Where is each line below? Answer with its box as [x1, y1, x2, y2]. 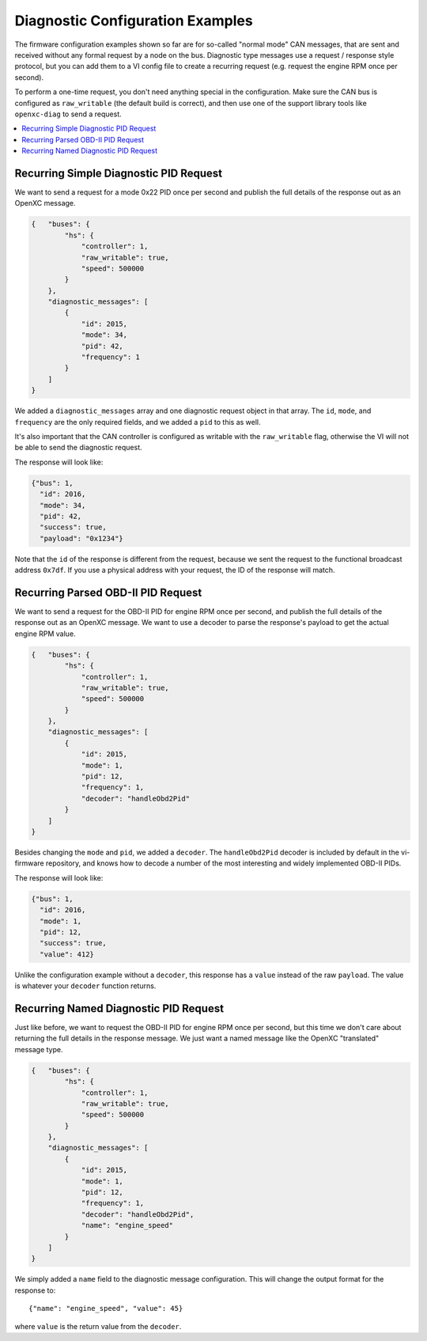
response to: [14, 1286, 56, 1295]
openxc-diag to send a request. [14, 109, 122, 119]
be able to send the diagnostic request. [14, 443, 142, 453]
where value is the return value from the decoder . [14, 1321, 182, 1331]
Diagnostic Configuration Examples [14, 12, 253, 29]
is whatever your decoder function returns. [14, 981, 157, 991]
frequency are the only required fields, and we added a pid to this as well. [14, 417, 261, 426]
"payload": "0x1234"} [40, 534, 124, 543]
